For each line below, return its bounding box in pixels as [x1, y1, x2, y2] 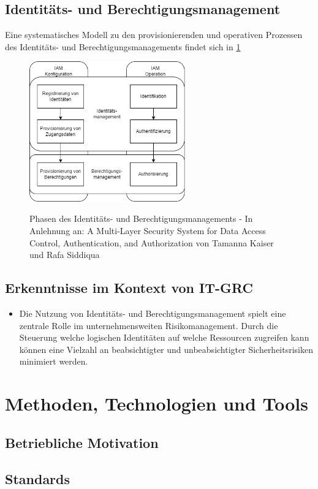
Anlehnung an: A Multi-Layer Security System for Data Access [29, 224, 266, 237]
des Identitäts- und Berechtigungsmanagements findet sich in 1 [5, 40, 241, 53]
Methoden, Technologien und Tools [5, 391, 308, 416]
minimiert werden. [19, 355, 88, 368]
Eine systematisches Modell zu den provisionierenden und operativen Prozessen [5, 28, 303, 41]
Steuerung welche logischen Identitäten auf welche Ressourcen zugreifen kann [19, 331, 309, 344]
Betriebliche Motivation [5, 433, 159, 452]
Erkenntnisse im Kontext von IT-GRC [5, 278, 253, 297]
